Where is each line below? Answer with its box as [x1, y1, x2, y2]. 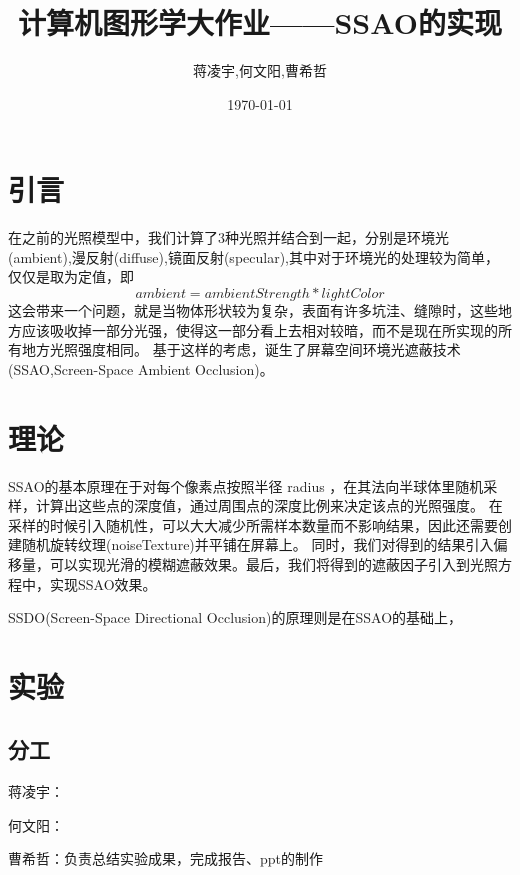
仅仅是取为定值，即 [8, 266, 134, 287]
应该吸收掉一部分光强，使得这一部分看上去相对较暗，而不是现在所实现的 [21, 319, 498, 340]
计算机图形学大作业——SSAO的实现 [18, 2, 502, 43]
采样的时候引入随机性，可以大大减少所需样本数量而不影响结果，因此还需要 [8, 514, 498, 535]
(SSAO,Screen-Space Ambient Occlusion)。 [8, 358, 274, 379]
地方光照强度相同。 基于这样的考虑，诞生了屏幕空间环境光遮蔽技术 [21, 339, 461, 360]
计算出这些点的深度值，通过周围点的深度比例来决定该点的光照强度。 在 [35, 495, 503, 516]
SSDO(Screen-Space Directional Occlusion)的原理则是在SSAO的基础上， [8, 607, 463, 628]
